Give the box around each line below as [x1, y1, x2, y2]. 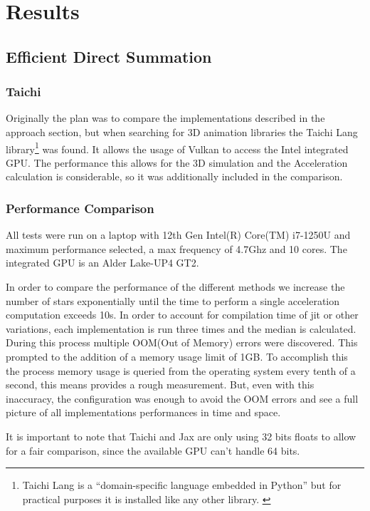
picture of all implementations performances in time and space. [6, 405, 281, 420]
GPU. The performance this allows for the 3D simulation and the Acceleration [6, 155, 348, 170]
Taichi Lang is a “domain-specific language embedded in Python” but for [22, 478, 342, 492]
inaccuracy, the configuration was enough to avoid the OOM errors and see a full [6, 391, 359, 406]
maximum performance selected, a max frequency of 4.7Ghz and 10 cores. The [6, 241, 347, 256]
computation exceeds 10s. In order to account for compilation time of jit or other [6, 307, 359, 322]
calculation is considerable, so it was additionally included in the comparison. [6, 169, 343, 184]
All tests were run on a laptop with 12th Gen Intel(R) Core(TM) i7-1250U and [6, 227, 351, 242]
